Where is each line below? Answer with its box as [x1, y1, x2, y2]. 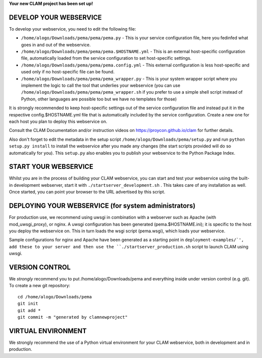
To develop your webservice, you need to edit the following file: [9, 26, 136, 32]
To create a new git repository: [9, 283, 70, 289]
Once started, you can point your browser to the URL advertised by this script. [9, 189, 165, 195]
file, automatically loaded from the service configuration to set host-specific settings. [21, 55, 192, 61]
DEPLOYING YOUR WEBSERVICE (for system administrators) [9, 202, 196, 210]
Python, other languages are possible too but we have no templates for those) [21, 96, 177, 102]
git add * [17, 308, 41, 313]
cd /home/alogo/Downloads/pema [17, 294, 92, 299]
